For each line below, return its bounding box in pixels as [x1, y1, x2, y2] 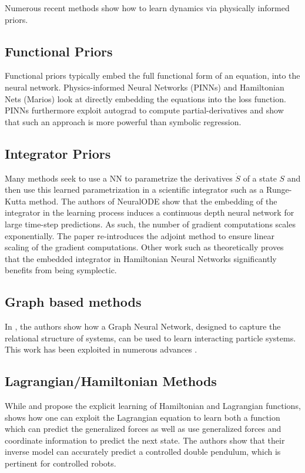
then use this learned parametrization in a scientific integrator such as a [5, 183, 264, 196]
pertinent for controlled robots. [5, 457, 116, 469]
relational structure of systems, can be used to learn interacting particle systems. [5, 331, 296, 344]
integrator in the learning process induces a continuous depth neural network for [5, 206, 294, 219]
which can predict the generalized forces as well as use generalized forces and [5, 422, 281, 435]
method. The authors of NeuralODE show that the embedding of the [29, 194, 277, 207]
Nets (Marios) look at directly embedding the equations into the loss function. [5, 92, 286, 105]
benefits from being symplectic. [5, 264, 117, 276]
